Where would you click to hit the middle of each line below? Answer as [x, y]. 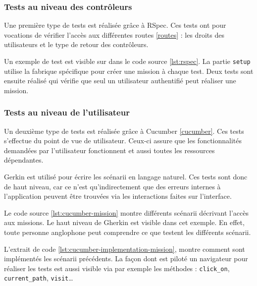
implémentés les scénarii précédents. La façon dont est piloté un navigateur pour [126, 258]
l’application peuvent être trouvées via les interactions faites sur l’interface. [118, 196]
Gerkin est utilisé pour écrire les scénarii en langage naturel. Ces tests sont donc [126, 177]
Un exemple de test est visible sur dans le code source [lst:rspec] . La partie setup [127, 61]
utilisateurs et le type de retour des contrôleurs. [76, 44]
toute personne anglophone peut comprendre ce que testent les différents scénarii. [128, 232]
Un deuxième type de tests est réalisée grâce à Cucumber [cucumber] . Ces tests [124, 131]
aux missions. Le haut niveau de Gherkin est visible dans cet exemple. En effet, [124, 222]
